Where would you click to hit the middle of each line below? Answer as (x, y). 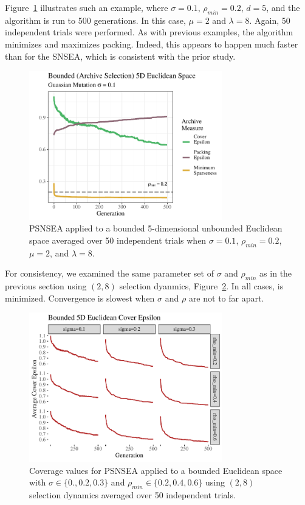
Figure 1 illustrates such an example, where (87, 7)
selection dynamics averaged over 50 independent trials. (132, 494)
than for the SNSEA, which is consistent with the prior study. (120, 56)
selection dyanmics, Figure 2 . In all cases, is (201, 286)
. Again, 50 (270, 20)
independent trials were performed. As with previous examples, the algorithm (149, 32)
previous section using (46, 286)
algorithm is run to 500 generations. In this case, (95, 20)
